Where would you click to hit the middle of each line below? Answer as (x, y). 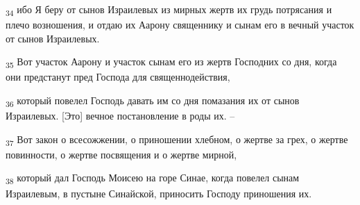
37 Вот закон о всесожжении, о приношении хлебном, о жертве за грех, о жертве (177, 140)
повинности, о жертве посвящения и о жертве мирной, (121, 154)
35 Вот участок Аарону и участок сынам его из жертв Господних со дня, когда (171, 63)
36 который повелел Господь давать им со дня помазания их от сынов (153, 101)
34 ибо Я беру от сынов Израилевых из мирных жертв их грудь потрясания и (169, 10)
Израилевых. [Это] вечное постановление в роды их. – (120, 116)
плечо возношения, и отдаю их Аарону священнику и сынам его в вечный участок (180, 25)
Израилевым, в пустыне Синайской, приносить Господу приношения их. (159, 193)
